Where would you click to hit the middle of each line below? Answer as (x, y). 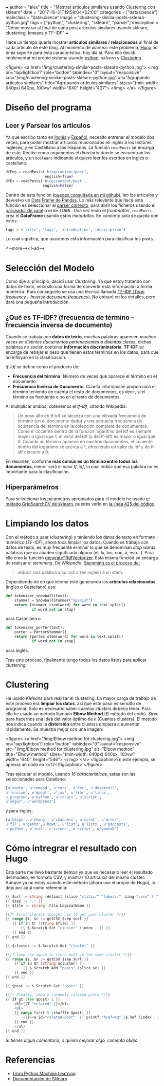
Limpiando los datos (47, 524)
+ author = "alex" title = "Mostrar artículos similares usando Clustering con (80, 7)
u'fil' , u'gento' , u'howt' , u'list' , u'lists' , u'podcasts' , (68, 824)
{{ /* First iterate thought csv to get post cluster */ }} (65, 914)
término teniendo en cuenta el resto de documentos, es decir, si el (79, 392)
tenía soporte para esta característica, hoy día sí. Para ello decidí (71, 53)
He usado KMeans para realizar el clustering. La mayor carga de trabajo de (81, 698)
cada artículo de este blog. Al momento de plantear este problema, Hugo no (82, 47)
